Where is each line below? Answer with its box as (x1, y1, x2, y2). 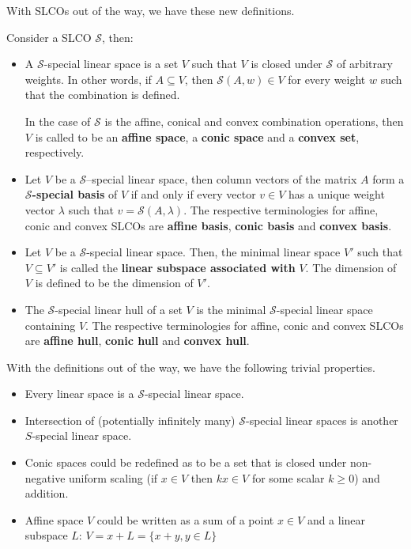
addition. (25, 485, 69, 502)
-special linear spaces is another (245, 411, 398, 428)
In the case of (25, 112, 91, 129)
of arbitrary (336, 55, 393, 72)
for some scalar (251, 469, 325, 486)
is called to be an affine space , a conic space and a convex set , (35, 128, 360, 145)
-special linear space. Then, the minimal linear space (86, 244, 341, 260)
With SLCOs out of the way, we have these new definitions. (6, 2, 295, 18)
